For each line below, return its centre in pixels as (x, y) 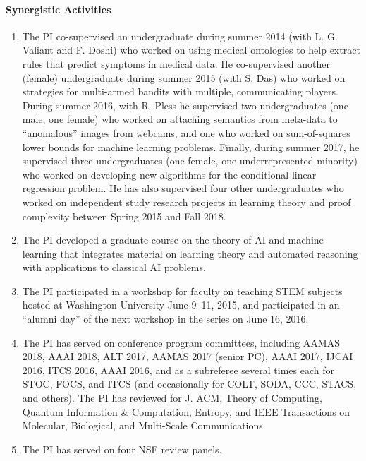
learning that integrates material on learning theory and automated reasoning (190, 253)
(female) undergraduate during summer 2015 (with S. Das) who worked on (184, 77)
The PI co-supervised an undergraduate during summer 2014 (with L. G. (180, 36)
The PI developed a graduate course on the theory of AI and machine (173, 240)
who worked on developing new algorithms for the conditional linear (169, 174)
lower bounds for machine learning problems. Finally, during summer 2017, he (191, 146)
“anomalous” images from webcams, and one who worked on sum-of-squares (186, 132)
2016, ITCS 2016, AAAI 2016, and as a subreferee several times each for (178, 370)
